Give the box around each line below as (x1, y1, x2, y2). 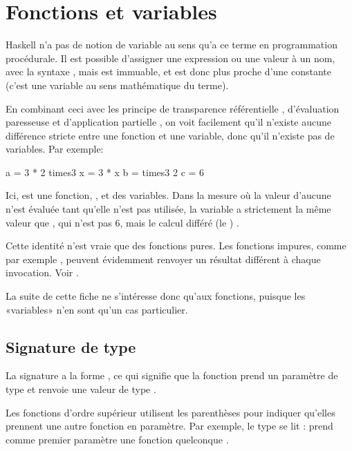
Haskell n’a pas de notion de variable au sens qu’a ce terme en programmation (6, 37, 337, 52)
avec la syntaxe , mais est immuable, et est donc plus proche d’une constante (6, 64, 331, 79)
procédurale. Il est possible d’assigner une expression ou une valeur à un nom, (6, 50, 335, 65)
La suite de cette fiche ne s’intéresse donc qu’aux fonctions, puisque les (6, 289, 306, 303)
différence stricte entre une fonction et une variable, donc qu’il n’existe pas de (6, 128, 335, 142)
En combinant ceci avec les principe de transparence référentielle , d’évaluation (6, 101, 340, 115)
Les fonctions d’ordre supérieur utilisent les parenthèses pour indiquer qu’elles (6, 405, 335, 419)
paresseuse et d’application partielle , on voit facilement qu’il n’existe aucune (6, 115, 331, 129)
